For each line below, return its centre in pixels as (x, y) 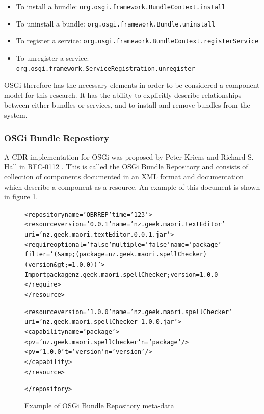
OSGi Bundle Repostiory (57, 137)
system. (16, 115)
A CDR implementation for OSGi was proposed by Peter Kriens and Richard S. (129, 156)
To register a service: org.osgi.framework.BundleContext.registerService (137, 41)
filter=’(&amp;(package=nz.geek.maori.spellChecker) (116, 255)
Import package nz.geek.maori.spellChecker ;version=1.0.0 (121, 275)
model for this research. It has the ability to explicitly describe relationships (123, 95)
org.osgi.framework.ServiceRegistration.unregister (105, 69)
